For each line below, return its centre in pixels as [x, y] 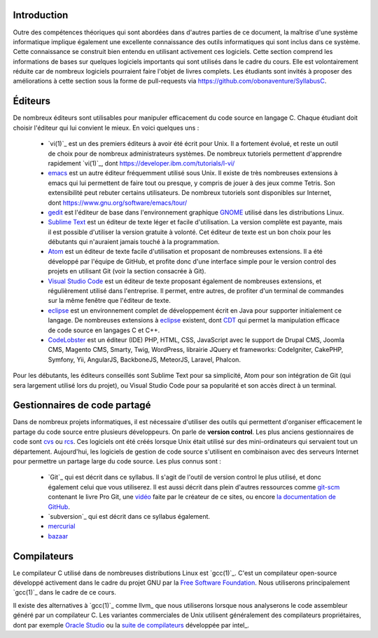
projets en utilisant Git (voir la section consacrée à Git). [127, 271]
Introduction [41, 15]
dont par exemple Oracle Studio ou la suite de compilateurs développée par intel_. [131, 625]
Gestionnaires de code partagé [82, 406]
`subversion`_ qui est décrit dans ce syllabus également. [129, 516]
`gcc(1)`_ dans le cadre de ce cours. [65, 592]
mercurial [62, 527]
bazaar [58, 536]
